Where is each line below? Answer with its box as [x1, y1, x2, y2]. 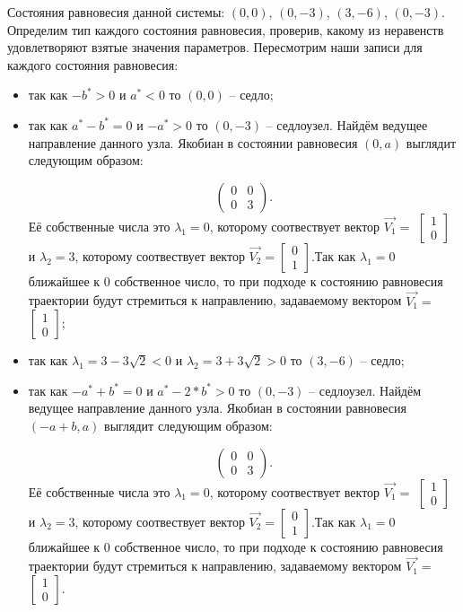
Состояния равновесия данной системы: [7, 3, 225, 21]
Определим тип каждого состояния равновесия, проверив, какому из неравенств [7, 20, 444, 39]
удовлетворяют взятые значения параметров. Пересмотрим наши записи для [7, 38, 423, 57]
